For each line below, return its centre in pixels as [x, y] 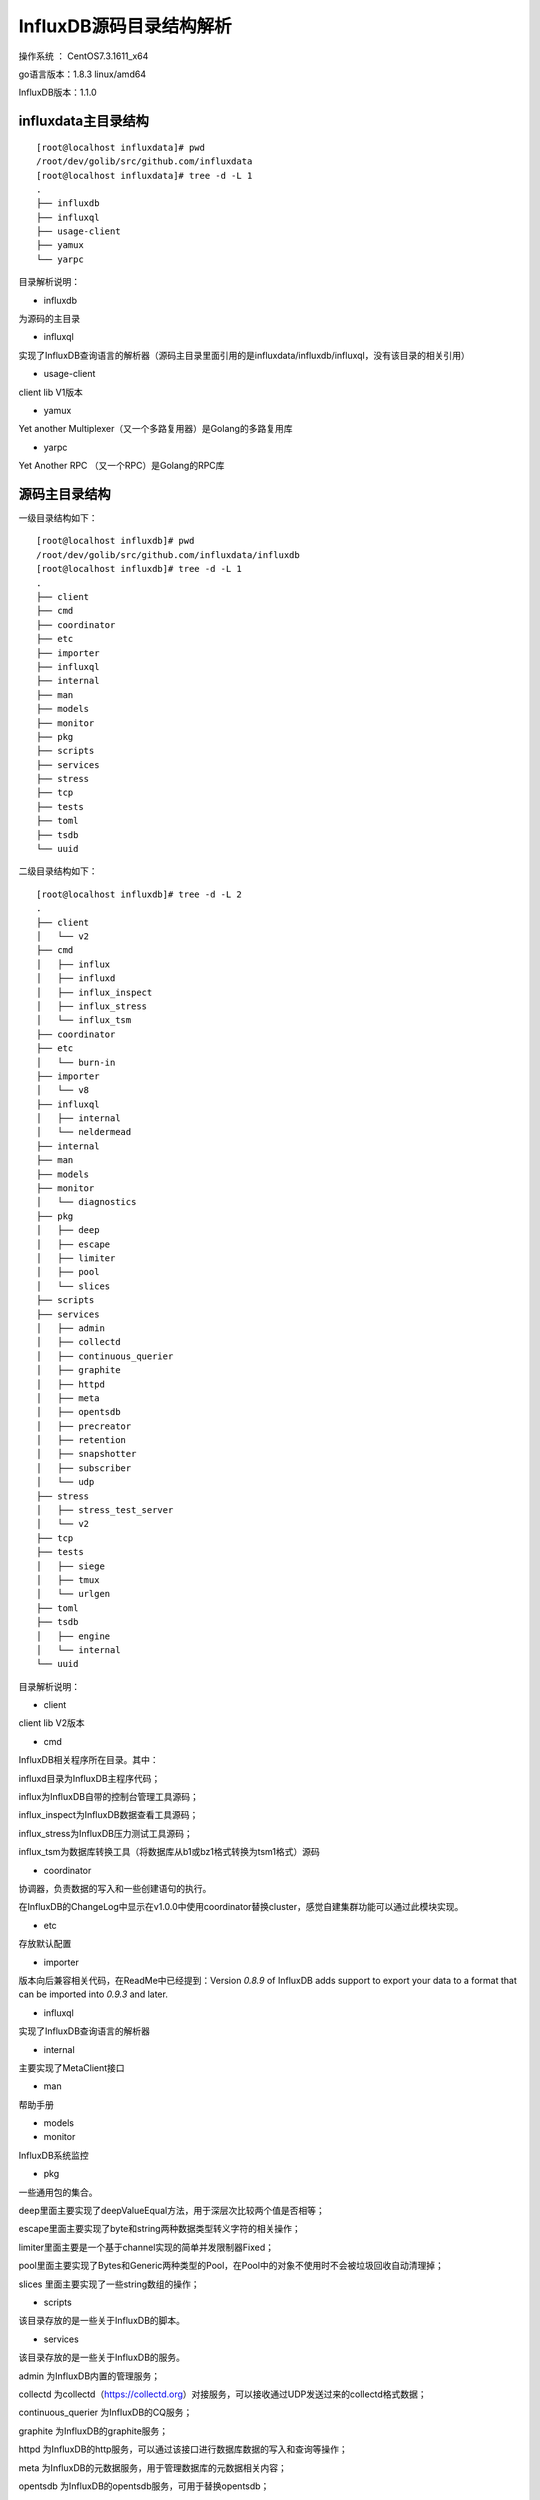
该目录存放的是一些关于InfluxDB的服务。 [101, 2357]
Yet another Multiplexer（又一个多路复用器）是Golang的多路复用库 [155, 429]
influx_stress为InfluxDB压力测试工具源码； [106, 1833]
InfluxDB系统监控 [53, 2155]
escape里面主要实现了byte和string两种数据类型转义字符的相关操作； [159, 2229]
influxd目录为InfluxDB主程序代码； [89, 1778]
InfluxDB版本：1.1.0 [57, 92]
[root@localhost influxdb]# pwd [115, 541]
